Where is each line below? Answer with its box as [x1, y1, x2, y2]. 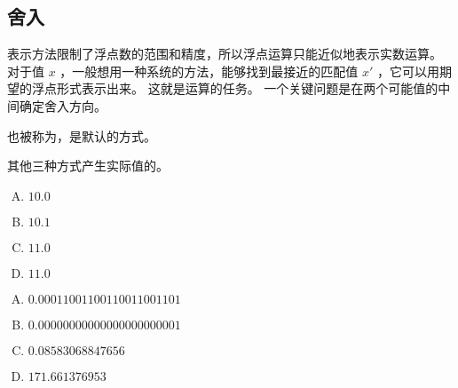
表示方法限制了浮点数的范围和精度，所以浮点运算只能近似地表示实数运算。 [7, 44, 442, 63]
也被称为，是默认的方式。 [7, 126, 156, 145]
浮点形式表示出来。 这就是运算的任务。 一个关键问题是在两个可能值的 [31, 79, 438, 98]
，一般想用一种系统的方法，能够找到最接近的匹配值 [59, 61, 359, 80]
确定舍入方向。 [19, 96, 107, 115]
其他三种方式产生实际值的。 [7, 156, 169, 175]
